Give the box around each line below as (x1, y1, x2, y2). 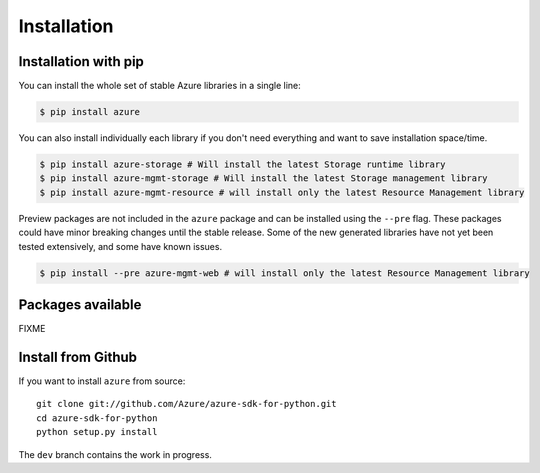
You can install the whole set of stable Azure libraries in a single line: (18, 80, 302, 92)
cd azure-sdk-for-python (36, 412, 158, 424)
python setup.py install (36, 426, 158, 438)
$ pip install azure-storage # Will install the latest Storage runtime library (39, 159, 446, 170)
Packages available (18, 296, 142, 313)
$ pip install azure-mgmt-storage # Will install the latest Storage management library (39, 173, 489, 184)
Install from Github (18, 348, 138, 365)
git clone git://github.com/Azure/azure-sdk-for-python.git (36, 398, 337, 410)
